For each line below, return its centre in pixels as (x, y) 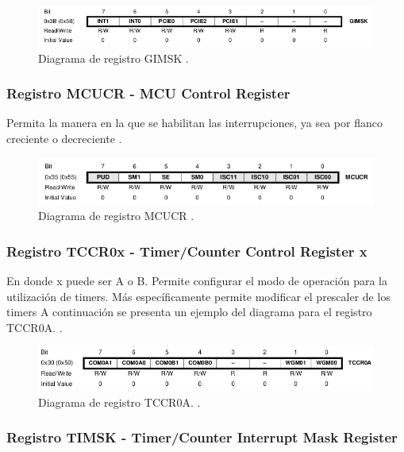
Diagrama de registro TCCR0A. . (119, 402)
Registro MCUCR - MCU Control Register (148, 93)
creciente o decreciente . (64, 138)
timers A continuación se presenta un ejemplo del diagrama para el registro (189, 312)
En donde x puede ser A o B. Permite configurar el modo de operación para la (197, 281)
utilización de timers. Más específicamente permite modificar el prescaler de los (198, 296)
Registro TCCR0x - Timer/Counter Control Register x (187, 251)
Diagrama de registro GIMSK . (114, 58)
